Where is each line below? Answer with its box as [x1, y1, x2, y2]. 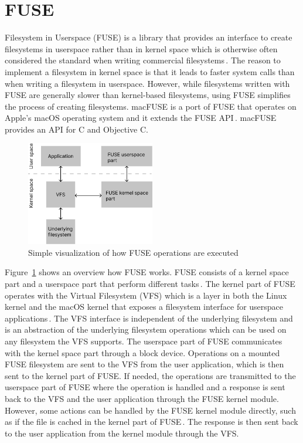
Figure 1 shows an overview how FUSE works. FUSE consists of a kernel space [5, 266, 289, 278]
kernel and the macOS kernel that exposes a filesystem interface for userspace [5, 300, 284, 313]
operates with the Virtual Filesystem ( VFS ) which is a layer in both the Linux [5, 289, 287, 301]
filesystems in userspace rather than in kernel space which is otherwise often [5, 42, 278, 55]
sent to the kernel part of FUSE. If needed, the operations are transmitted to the [5, 369, 296, 381]
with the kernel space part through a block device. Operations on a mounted [5, 346, 280, 359]
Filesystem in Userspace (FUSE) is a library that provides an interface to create [5, 31, 292, 43]
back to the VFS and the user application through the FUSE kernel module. [5, 392, 279, 404]
